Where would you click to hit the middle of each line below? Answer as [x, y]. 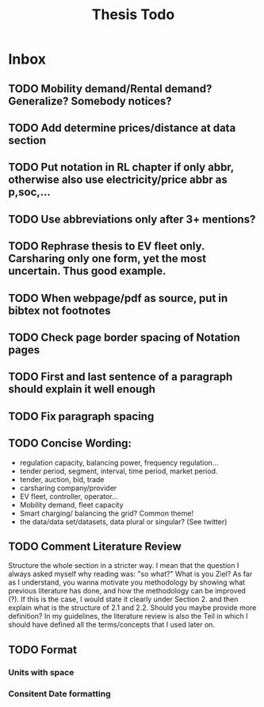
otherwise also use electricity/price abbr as [118, 180]
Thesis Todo [133, 15]
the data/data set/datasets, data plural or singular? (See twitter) [123, 521]
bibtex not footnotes [59, 310]
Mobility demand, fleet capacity [72, 504]
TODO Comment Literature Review [95, 546]
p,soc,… [30, 192]
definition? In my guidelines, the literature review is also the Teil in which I [128, 616]
